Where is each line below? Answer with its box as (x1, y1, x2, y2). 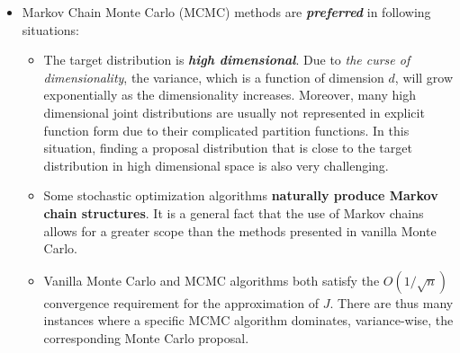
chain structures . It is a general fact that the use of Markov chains (43, 203, 424, 222)
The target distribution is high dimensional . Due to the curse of (43, 50, 410, 69)
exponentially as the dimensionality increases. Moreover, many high (43, 85, 417, 104)
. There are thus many (329, 293, 454, 312)
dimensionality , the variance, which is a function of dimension (43, 67, 384, 86)
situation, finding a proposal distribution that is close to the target (43, 138, 412, 157)
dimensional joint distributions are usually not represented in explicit (43, 102, 425, 121)
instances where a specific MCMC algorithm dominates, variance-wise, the (43, 311, 454, 330)
